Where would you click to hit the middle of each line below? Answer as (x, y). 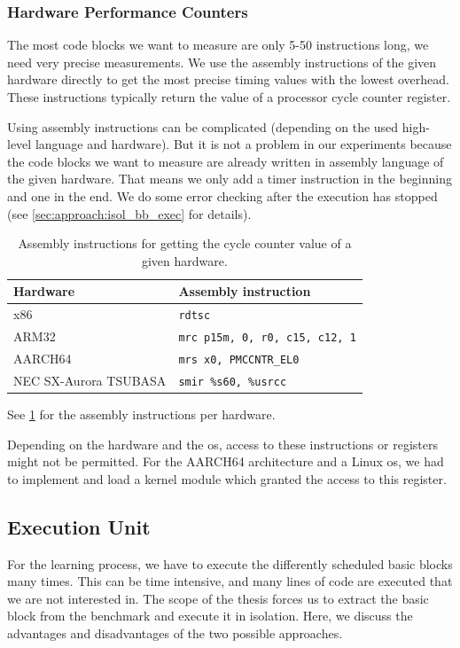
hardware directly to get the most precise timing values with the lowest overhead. (228, 79)
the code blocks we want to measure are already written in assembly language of (226, 161)
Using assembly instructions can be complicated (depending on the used (203, 126)
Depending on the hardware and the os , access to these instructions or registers (222, 444)
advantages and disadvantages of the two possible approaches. (175, 633)
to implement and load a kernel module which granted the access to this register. (227, 478)
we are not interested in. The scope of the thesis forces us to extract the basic (218, 598)
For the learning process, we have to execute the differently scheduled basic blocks (230, 563)
